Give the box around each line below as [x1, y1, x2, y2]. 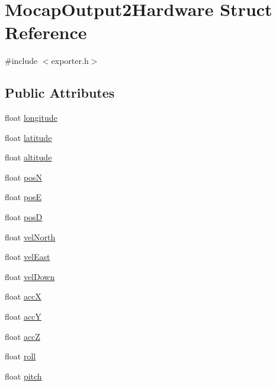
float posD [5, 211, 43, 223]
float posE [5, 191, 42, 203]
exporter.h [51, 54, 89, 67]
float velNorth [5, 230, 56, 243]
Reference [5, 20, 87, 44]
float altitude [5, 151, 52, 163]
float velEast [5, 250, 50, 263]
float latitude [5, 131, 52, 143]
